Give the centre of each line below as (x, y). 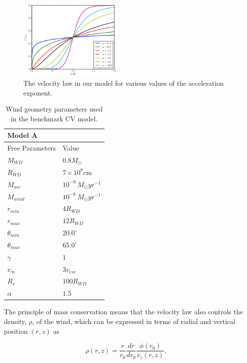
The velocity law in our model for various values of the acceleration (124, 83)
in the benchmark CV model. (54, 118)
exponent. (38, 92)
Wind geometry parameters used (54, 109)
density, (15, 321)
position (16, 331)
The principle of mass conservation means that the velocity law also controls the (123, 312)
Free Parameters (32, 148)
